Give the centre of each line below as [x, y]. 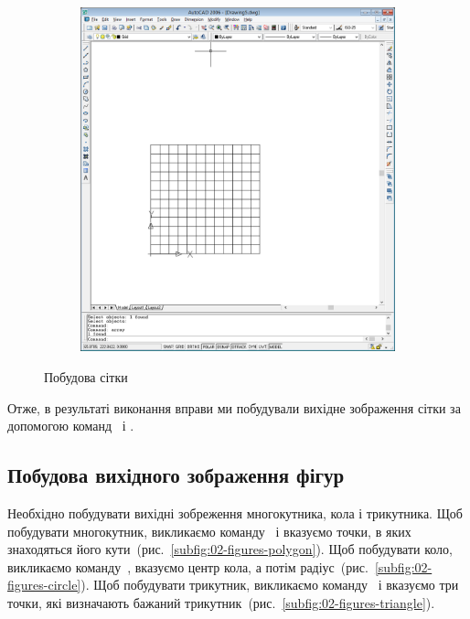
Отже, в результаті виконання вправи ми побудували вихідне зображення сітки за [234, 407]
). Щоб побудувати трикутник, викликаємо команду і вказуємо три [270, 585]
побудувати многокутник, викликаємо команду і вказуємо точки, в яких [209, 531]
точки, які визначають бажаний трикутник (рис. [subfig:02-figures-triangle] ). [221, 602]
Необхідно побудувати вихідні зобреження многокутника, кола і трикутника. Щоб [235, 512]
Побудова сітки [86, 376]
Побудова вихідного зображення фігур [176, 475]
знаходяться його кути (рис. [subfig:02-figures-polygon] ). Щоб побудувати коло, [230, 549]
